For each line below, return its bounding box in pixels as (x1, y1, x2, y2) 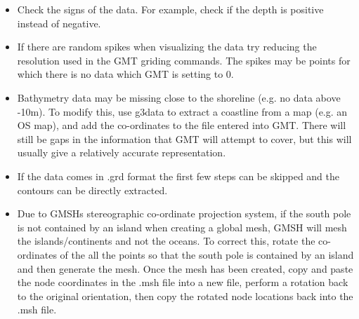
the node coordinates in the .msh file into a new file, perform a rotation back (17, 275, 348, 290)
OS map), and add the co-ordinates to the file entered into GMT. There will (17, 118, 346, 133)
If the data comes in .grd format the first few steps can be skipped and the (17, 168, 340, 183)
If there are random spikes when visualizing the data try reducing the (17, 39, 317, 54)
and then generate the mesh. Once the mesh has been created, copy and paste (17, 261, 353, 276)
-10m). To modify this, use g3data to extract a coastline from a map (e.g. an (17, 104, 348, 118)
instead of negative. (17, 15, 101, 30)
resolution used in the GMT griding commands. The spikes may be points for (17, 53, 351, 67)
